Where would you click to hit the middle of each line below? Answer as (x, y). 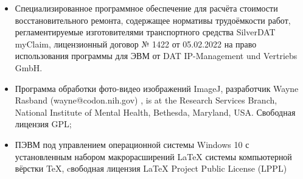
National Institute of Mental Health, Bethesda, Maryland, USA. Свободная (155, 112)
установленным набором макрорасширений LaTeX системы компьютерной (153, 156)
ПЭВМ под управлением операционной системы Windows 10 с (132, 144)
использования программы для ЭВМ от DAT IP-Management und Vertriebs (156, 56)
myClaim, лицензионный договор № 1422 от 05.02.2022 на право (136, 44)
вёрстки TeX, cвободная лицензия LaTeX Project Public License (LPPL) (151, 168)
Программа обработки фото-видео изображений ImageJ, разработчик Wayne (157, 88)
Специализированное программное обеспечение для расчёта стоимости (146, 8)
